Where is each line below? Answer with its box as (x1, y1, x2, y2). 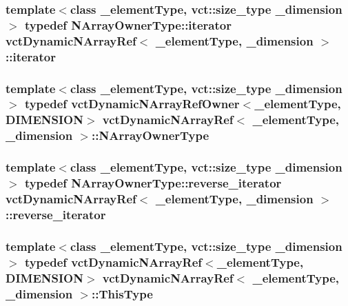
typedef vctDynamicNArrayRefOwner (24, 95, 240, 112)
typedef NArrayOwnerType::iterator (24, 16, 232, 33)
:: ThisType (92, 285, 153, 302)
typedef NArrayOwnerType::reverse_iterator (24, 174, 282, 192)
